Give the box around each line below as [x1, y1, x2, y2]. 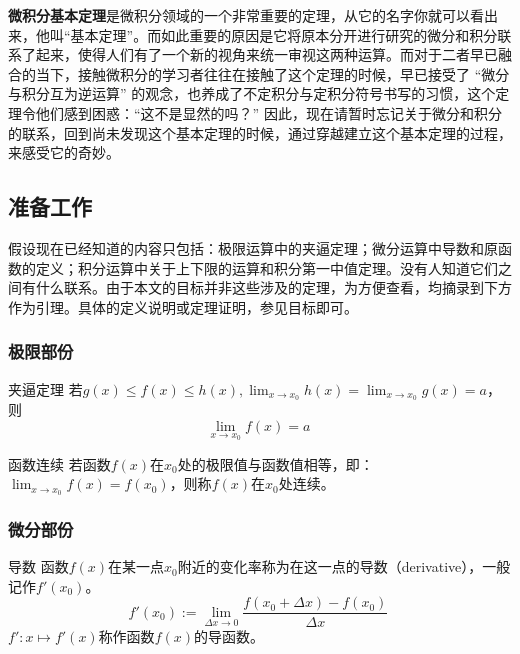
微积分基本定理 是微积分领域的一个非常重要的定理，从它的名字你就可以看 [8, 5, 484, 25]
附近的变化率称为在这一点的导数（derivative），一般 [177, 556, 511, 577]
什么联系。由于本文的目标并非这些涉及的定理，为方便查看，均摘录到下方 [35, 277, 512, 298]
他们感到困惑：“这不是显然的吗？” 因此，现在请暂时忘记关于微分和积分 [35, 102, 502, 123]
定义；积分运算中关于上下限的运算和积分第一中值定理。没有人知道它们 [35, 257, 498, 278]
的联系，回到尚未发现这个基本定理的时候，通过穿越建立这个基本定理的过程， [8, 122, 512, 143]
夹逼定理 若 [8, 378, 83, 399]
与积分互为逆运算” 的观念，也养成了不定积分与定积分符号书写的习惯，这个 [8, 83, 496, 104]
